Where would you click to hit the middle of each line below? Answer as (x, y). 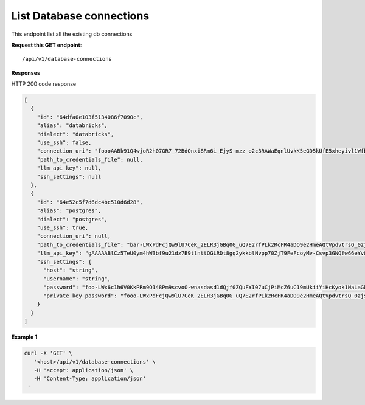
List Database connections (80, 16)
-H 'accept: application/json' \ (84, 370)
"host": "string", (71, 270)
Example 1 (24, 337)
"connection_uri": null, (74, 236)
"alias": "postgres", (69, 211)
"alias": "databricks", (72, 126)
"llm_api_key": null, (69, 168)
